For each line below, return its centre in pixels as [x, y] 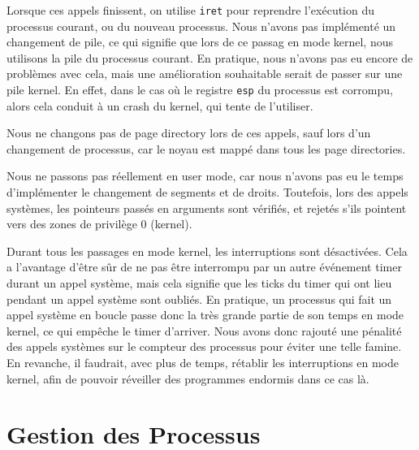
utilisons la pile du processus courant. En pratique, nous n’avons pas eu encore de [210, 57]
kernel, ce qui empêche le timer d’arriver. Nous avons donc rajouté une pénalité [204, 330]
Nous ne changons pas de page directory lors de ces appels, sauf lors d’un [189, 133]
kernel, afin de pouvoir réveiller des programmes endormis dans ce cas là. [188, 378]
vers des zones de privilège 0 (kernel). [99, 224]
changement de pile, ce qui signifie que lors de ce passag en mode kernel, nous [200, 42]
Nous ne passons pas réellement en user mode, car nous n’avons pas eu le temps [205, 176]
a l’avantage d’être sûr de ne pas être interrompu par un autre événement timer [204, 267]
